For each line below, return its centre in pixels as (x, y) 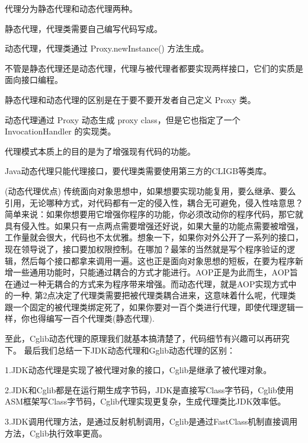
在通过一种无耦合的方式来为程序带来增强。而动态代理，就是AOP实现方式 (147, 283)
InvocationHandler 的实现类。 (60, 131)
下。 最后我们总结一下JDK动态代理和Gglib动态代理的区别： (120, 350)
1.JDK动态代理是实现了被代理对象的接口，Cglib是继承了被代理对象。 (138, 370)
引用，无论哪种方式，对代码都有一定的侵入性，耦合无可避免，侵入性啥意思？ (154, 202)
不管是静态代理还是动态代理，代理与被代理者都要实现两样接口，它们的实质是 (154, 68)
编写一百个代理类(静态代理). (100, 318)
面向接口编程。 (34, 80)
